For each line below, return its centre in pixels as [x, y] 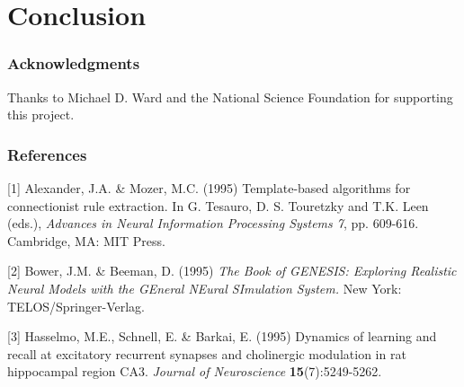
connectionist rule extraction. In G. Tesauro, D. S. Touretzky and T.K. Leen [218, 205]
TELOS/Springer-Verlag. [76, 306]
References [47, 154]
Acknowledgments [74, 63]
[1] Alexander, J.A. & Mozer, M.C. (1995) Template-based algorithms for [209, 188]
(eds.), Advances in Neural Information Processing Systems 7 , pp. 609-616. [213, 223]
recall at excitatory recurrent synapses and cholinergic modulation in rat [207, 353]
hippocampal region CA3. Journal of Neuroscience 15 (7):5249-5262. [195, 371]
